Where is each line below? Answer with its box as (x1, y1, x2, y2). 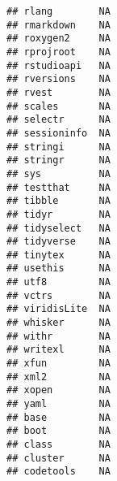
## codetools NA (6, 466, 111, 478)
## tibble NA (6, 195, 111, 207)
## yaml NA (6, 398, 111, 410)
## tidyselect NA (6, 222, 111, 234)
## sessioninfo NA (6, 127, 111, 139)
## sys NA (6, 167, 111, 180)
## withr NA (6, 330, 111, 342)
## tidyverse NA (6, 236, 111, 248)
